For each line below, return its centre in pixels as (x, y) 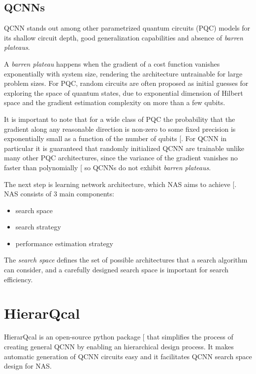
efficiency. (18, 279)
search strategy (38, 227)
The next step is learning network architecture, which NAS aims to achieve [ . (120, 184)
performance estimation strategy (64, 243)
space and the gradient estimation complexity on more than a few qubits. (115, 102)
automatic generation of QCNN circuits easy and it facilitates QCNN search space (128, 356)
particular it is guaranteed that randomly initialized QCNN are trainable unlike (124, 148)
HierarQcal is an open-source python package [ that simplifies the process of (119, 337)
